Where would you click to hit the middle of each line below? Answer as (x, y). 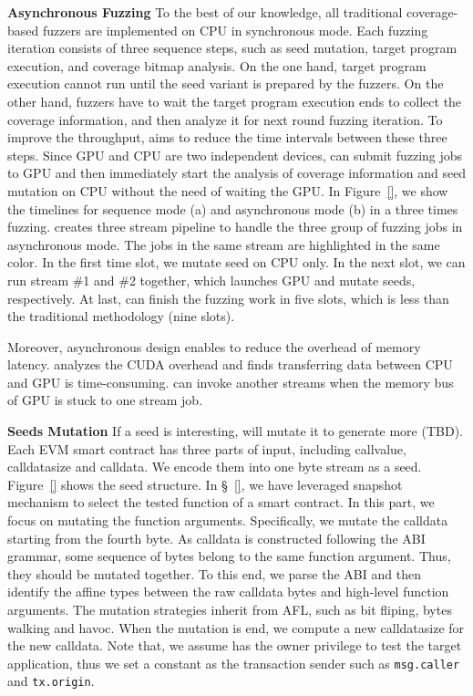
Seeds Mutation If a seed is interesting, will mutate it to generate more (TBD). (235, 431)
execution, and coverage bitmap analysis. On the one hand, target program (217, 65)
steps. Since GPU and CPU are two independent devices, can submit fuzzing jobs (235, 155)
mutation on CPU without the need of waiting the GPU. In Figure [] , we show (228, 190)
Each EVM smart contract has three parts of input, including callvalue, (207, 448)
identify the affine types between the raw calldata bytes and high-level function (228, 592)
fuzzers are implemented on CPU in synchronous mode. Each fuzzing (235, 30)
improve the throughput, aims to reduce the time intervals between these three (227, 137)
